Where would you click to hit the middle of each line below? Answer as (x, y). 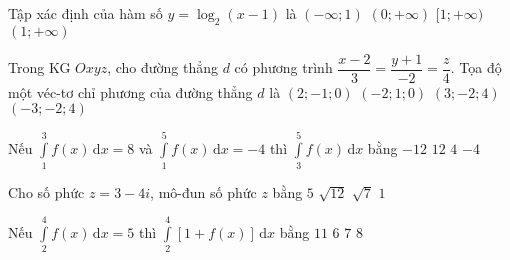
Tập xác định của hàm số (85, 13)
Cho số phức (46, 191)
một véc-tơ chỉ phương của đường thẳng (130, 91)
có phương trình (283, 67)
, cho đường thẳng (162, 67)
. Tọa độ (476, 67)
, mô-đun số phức (203, 191)
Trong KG (39, 67)
